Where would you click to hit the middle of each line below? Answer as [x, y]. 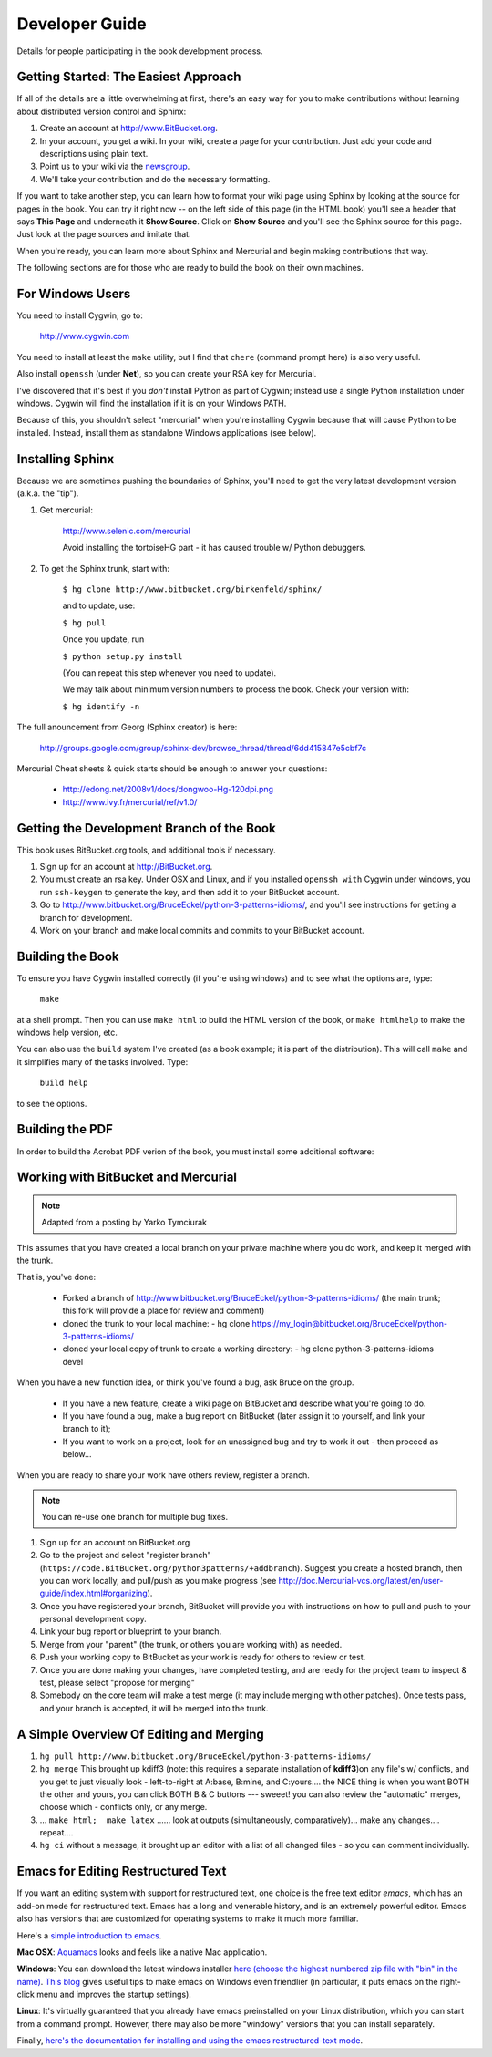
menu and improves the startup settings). [114, 1995]
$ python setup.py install [123, 656]
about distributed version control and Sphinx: [102, 111]
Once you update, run [103, 639]
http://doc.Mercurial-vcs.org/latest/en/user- [361, 1580]
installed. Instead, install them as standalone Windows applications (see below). [167, 432]
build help [64, 1083]
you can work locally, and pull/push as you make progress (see [158, 1580]
